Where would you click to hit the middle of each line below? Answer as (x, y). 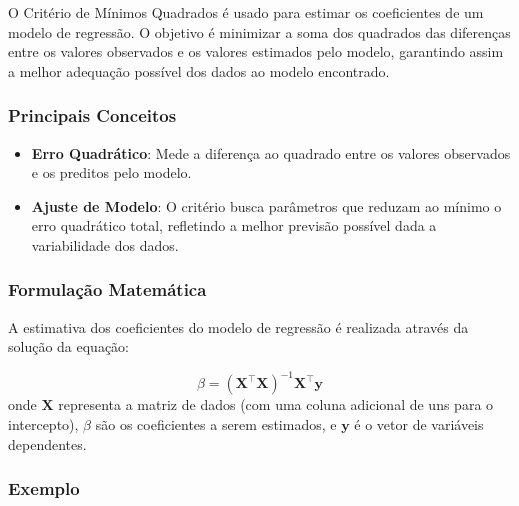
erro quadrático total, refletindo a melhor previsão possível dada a (234, 225)
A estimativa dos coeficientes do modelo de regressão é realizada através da (238, 326)
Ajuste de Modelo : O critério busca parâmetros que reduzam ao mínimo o (266, 205)
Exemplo (44, 488)
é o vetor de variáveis (419, 424)
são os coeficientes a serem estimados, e (216, 424)
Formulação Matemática (107, 289)
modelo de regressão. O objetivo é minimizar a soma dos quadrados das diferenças (259, 31)
